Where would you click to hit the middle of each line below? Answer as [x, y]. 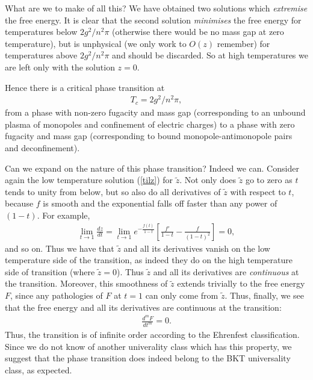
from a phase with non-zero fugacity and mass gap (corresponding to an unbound [155, 112]
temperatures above [41, 55]
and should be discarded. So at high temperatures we [210, 55]
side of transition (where [50, 271]
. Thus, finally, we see [264, 295]
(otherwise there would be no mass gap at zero [198, 32]
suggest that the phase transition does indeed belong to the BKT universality [148, 358]
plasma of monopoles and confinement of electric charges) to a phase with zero [150, 124]
